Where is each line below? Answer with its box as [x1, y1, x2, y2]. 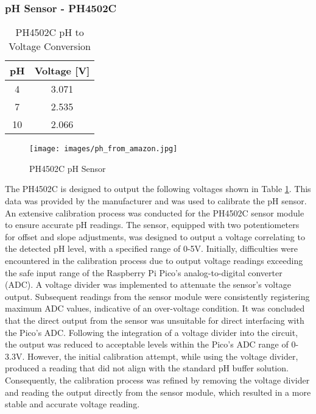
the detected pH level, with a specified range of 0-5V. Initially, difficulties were [5, 242, 298, 255]
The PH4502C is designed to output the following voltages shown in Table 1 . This [5, 182, 311, 195]
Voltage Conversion [9, 39, 91, 54]
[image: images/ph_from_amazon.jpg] [29, 145, 178, 154]
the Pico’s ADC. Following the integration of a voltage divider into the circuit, [5, 326, 298, 338]
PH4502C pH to [15, 25, 84, 40]
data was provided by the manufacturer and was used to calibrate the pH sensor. [5, 195, 307, 207]
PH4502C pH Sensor [29, 162, 106, 174]
